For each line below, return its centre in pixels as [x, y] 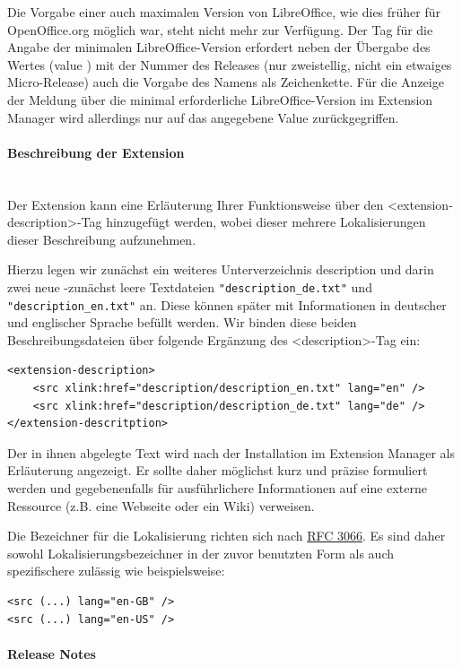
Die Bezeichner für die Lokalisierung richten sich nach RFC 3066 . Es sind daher [227, 536]
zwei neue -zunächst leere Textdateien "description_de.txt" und [190, 286]
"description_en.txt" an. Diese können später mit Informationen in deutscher [227, 304]
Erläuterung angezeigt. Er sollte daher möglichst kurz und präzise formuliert [218, 470]
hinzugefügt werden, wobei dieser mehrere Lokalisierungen [266, 222]
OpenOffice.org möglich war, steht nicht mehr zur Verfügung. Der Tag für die [220, 29]
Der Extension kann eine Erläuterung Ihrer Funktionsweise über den [196, 204]
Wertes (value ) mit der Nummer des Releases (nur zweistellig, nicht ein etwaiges [230, 64]
